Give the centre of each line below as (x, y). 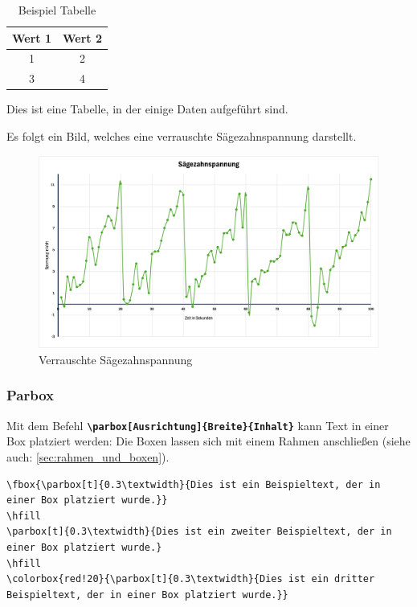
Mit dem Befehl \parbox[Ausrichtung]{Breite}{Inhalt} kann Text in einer (198, 425)
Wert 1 (32, 37)
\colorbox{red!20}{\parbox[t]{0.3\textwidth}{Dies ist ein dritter (191, 579)
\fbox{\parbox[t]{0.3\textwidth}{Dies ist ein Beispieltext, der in (194, 484)
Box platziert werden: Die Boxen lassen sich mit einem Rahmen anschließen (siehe (208, 441)
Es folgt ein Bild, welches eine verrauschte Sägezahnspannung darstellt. (182, 135)
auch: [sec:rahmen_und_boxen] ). (88, 456)
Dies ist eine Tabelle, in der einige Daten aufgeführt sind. (147, 109)
